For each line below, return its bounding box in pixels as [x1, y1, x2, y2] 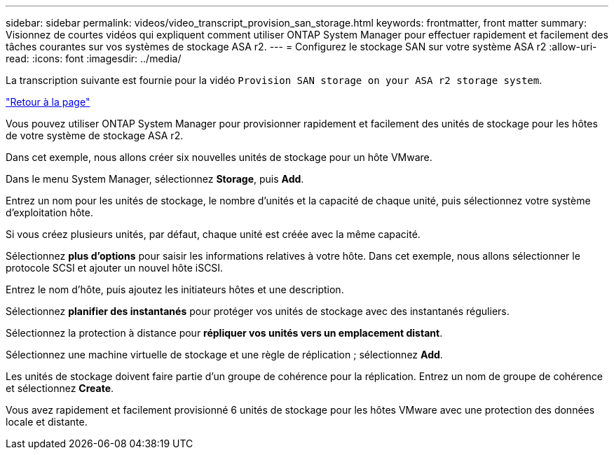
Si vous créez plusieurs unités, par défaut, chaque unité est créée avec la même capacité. [6, 228, 421, 240]
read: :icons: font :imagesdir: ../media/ [6, 52, 182, 64]
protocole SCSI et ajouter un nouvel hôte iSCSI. [6, 262, 224, 274]
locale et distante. [6, 416, 88, 428]
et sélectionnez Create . [6, 382, 114, 394]
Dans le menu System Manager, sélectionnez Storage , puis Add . [6, 173, 304, 185]
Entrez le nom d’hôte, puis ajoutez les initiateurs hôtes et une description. [6, 283, 344, 295]
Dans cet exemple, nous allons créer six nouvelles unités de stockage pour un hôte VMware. [6, 151, 432, 163]
